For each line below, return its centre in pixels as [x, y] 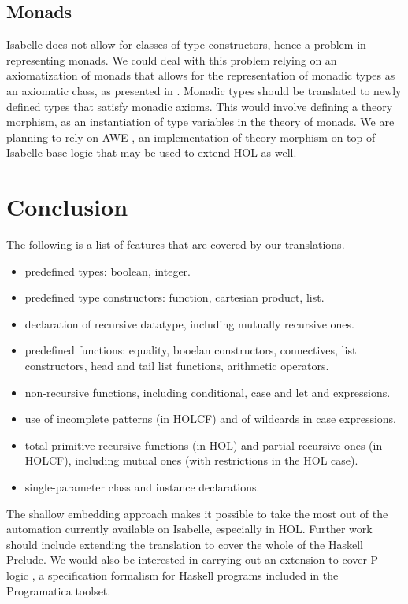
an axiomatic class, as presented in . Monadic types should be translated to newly [204, 90]
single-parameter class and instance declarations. [142, 487]
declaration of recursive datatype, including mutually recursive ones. [189, 323]
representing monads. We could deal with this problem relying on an [172, 59]
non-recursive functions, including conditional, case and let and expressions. [208, 392]
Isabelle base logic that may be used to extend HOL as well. [152, 152]
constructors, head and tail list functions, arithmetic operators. [177, 366]
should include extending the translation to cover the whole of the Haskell [185, 544]
